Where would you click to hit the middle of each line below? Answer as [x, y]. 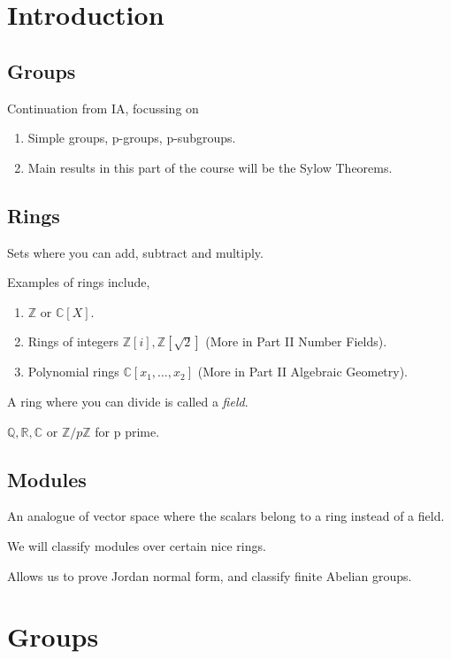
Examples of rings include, [79, 282]
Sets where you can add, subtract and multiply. [135, 252]
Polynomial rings [73, 372]
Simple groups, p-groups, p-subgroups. [132, 138]
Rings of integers [73, 341]
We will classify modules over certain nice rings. [137, 545]
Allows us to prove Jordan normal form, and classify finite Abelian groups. [210, 575]
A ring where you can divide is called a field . [128, 401]
